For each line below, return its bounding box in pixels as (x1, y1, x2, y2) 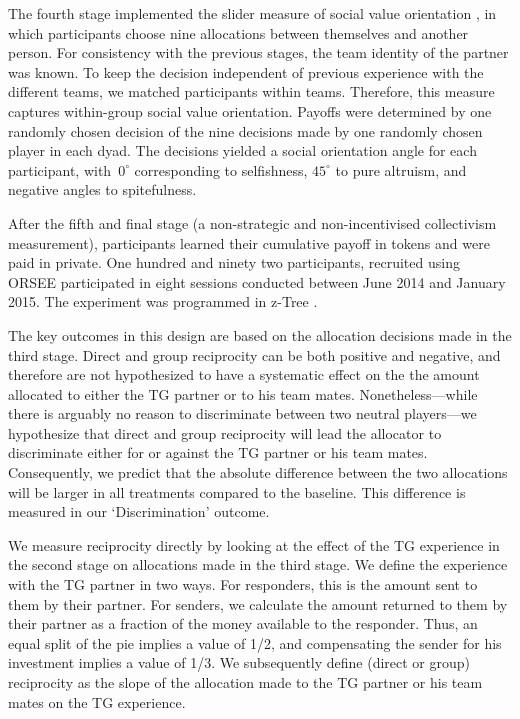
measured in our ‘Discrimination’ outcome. (8, 501, 270, 522)
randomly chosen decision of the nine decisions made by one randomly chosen (8, 120, 483, 141)
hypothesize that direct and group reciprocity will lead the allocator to (8, 422, 442, 443)
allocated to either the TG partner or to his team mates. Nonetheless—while (8, 383, 478, 404)
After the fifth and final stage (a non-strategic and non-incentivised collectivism (8, 212, 497, 233)
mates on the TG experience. (8, 691, 186, 712)
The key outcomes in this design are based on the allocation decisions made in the (8, 324, 512, 345)
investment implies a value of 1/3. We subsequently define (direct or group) (8, 652, 471, 673)
